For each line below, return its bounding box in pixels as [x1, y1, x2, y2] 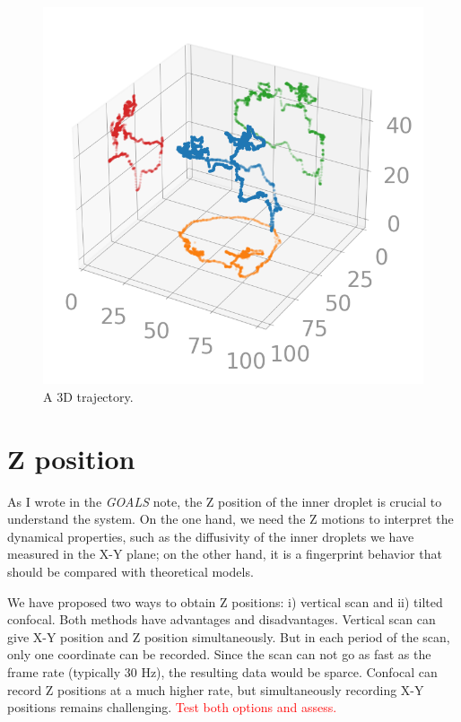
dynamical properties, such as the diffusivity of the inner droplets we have [7, 526, 414, 545]
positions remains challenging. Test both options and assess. [7, 698, 337, 717]
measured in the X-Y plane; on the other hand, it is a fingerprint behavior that [7, 544, 442, 563]
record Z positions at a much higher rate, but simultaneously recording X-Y [7, 680, 424, 699]
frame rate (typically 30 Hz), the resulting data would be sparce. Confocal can [7, 662, 438, 681]
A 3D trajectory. [43, 387, 134, 405]
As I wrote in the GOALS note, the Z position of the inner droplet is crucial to [7, 491, 442, 510]
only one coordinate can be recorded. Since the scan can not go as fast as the [7, 645, 431, 664]
